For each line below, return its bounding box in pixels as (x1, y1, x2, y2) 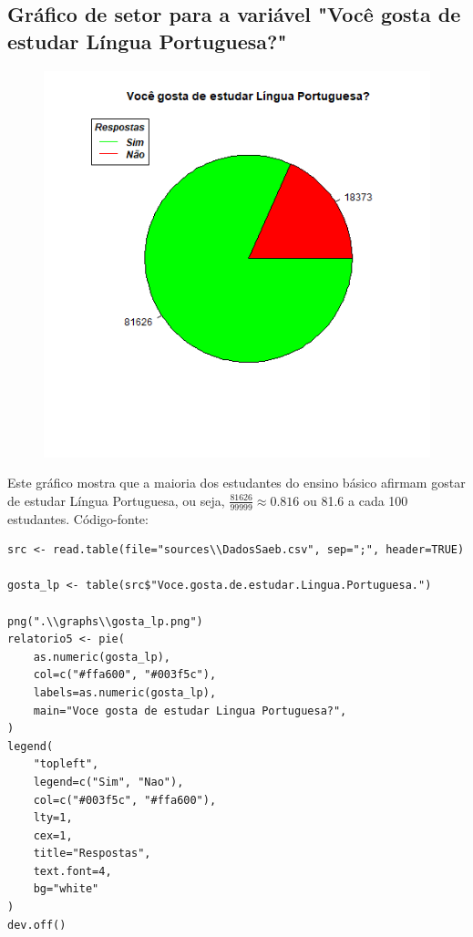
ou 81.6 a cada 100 (303, 490, 408, 510)
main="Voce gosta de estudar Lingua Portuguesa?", (33, 704, 347, 717)
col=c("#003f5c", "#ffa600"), (33, 793, 217, 807)
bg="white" (33, 882, 99, 896)
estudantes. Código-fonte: (7, 509, 149, 528)
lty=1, (33, 811, 73, 825)
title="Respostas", (33, 847, 151, 860)
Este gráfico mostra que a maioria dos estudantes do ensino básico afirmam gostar (7, 473, 466, 492)
